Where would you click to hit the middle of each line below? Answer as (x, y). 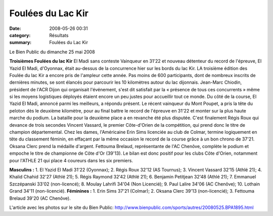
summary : (20, 43)
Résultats (59, 35)
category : (20, 35)
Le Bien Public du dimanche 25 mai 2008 (52, 52)
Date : (15, 28)
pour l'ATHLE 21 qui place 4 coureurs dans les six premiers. (71, 160)
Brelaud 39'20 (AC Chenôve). (40, 198)
